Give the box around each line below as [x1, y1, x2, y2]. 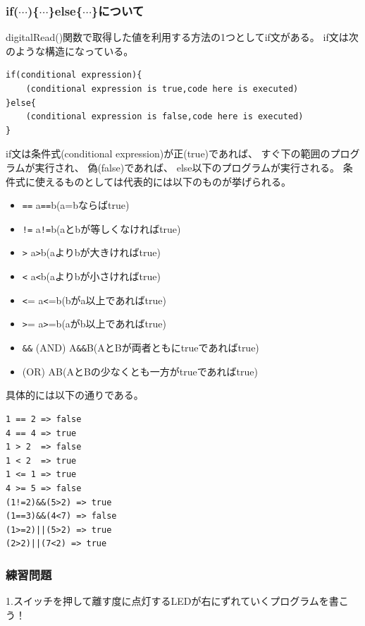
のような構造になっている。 [6, 43, 134, 58]
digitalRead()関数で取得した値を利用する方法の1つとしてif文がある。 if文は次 [6, 30, 359, 44]
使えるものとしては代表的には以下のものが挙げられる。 [35, 174, 291, 188]
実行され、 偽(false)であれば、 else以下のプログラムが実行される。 [35, 159, 340, 174]
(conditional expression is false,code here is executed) [25, 112, 304, 122]
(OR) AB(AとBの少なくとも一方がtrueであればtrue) [22, 363, 258, 378]
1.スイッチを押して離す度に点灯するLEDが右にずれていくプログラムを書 [6, 594, 339, 608]
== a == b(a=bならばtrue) [22, 198, 130, 212]
